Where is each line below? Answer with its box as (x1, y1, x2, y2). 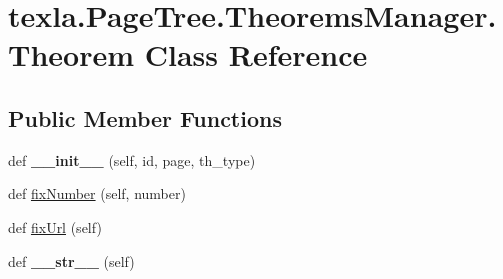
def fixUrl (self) (8, 216, 102, 237)
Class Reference (144, 34, 368, 75)
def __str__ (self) (8, 250, 135, 271)
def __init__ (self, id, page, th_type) (8, 149, 256, 170)
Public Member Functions (8, 102, 282, 133)
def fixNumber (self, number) (8, 183, 186, 204)
